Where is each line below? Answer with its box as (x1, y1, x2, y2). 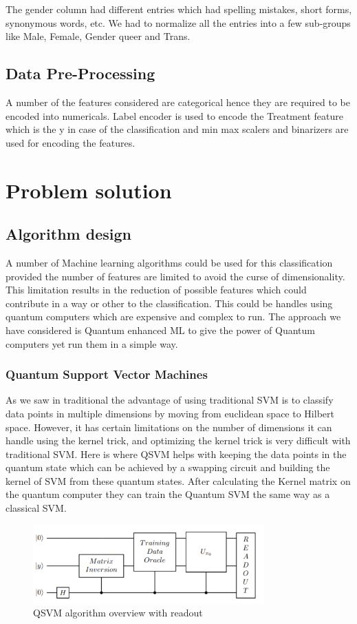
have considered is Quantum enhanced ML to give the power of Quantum (6, 322, 315, 337)
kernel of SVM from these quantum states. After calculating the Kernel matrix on (6, 473, 351, 488)
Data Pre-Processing (6, 63, 155, 84)
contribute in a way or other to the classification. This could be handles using (6, 295, 333, 310)
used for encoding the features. (6, 135, 136, 149)
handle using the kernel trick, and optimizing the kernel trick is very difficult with (6, 433, 351, 448)
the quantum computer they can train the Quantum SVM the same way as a (6, 487, 330, 501)
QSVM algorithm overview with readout (33, 605, 203, 620)
